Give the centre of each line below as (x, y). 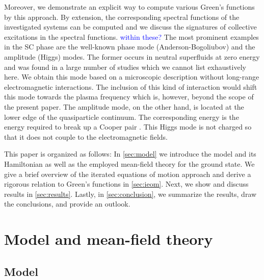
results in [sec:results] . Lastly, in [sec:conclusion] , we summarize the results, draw (130, 194)
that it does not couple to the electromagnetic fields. (86, 136)
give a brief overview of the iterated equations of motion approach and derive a (128, 174)
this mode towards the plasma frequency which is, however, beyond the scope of (129, 97)
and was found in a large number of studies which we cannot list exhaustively (125, 67)
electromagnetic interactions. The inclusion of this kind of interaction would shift (131, 86)
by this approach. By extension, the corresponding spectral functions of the (122, 17)
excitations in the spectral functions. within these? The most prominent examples (131, 36)
